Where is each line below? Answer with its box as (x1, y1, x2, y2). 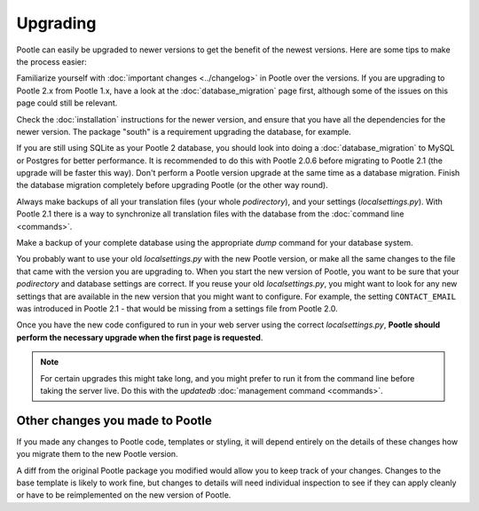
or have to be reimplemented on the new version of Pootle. (16, 490, 232, 500)
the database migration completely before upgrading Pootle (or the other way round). (16, 180, 328, 191)
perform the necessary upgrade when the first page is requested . (16, 332, 263, 342)
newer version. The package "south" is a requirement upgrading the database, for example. (16, 126, 352, 137)
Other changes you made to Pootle (16, 413, 212, 428)
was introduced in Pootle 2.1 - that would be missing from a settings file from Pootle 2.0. (16, 303, 339, 314)
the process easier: (16, 56, 88, 67)
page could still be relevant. (16, 98, 118, 108)
